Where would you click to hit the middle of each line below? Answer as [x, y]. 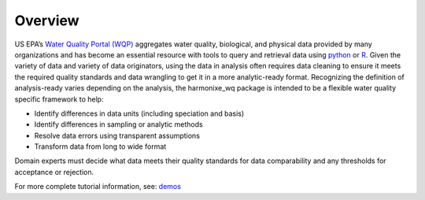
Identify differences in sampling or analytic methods [119, 124]
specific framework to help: [59, 99]
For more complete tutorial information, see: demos [98, 187]
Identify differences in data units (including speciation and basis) [139, 113]
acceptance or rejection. [54, 172]
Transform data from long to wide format [100, 146]
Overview [47, 20]
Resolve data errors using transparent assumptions [117, 135]
